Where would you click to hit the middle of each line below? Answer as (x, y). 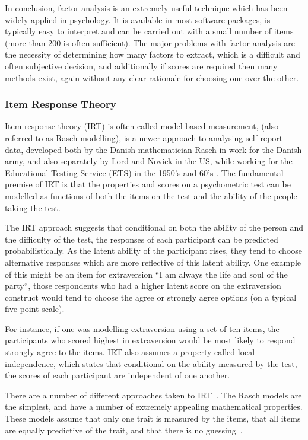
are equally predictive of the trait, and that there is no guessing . (124, 430)
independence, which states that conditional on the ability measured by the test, (151, 363)
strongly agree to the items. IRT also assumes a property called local (130, 352)
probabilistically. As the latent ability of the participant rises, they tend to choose (154, 251)
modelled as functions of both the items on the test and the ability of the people (151, 195)
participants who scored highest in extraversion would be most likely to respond (150, 340)
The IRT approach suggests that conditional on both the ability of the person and (154, 227)
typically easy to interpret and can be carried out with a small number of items (149, 31)
